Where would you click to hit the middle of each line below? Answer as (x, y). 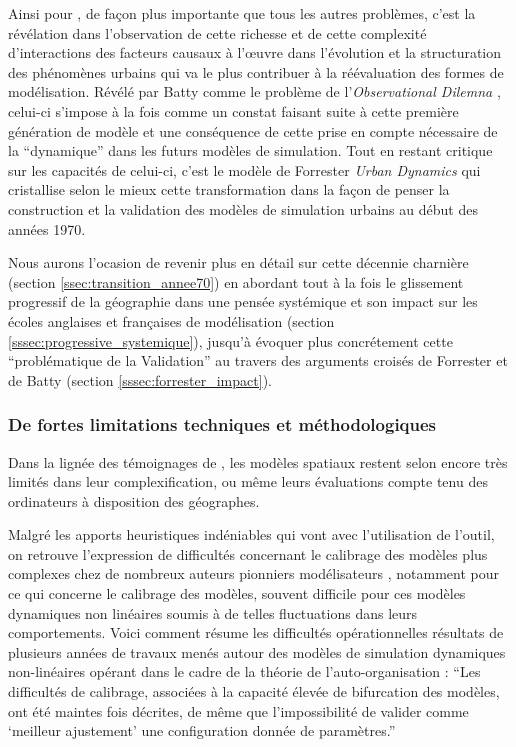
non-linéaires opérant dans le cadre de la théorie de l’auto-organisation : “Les (244, 671)
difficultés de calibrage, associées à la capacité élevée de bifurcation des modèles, (254, 691)
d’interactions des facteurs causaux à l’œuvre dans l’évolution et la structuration (255, 52)
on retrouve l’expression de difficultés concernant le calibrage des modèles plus (248, 553)
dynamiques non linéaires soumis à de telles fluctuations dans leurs (213, 612)
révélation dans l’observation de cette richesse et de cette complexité (217, 32)
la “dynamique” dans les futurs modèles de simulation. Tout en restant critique (250, 150)
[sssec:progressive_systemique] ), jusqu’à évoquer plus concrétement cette (230, 340)
